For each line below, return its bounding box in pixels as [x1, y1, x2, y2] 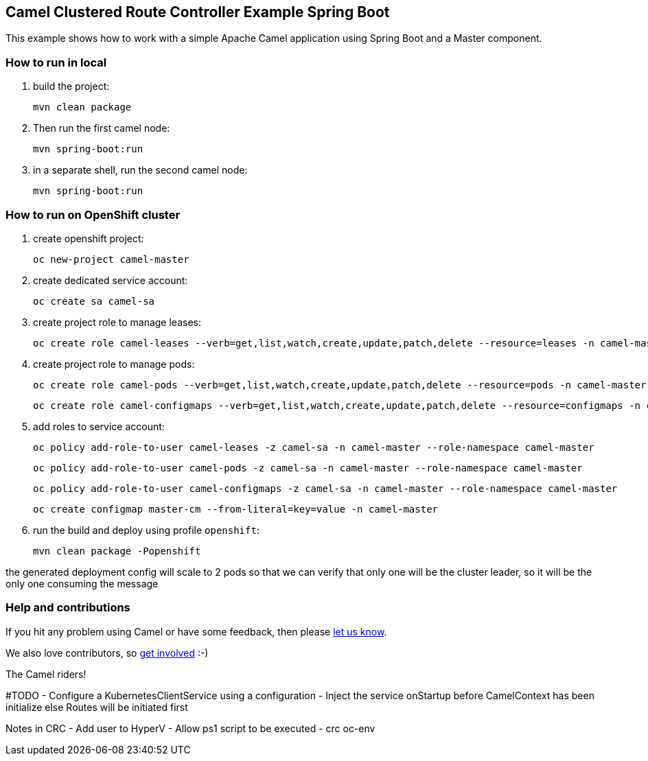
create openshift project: [33, 232, 144, 244]
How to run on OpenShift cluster [5, 207, 181, 222]
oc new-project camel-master [33, 253, 189, 265]
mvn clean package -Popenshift [33, 545, 201, 557]
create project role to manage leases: [33, 316, 201, 328]
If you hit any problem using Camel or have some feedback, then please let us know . [5, 625, 387, 637]
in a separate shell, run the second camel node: [33, 164, 248, 176]
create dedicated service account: [33, 274, 188, 286]
